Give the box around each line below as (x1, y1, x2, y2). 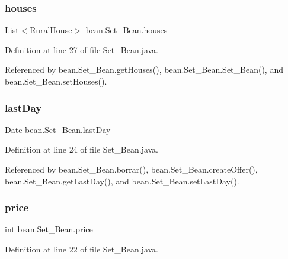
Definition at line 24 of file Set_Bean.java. (5, 143, 159, 156)
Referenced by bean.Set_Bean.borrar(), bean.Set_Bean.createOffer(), (5, 163, 258, 175)
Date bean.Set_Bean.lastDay (5, 123, 111, 135)
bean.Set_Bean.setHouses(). (5, 75, 107, 87)
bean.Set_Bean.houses (85, 24, 168, 36)
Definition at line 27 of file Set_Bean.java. (5, 43, 159, 56)
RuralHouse (30, 24, 72, 36)
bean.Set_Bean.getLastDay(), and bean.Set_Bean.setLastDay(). (5, 174, 239, 187)
